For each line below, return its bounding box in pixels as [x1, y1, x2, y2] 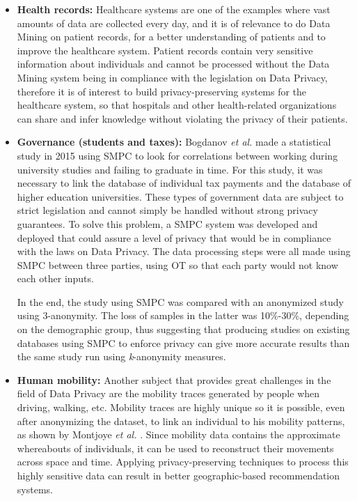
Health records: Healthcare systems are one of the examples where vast [17, 2, 331, 16]
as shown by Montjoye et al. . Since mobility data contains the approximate [17, 427, 340, 442]
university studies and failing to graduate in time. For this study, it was [17, 162, 323, 176]
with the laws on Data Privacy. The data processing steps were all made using [17, 244, 351, 259]
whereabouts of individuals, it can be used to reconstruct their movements [17, 440, 334, 455]
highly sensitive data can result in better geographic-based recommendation [17, 468, 340, 482]
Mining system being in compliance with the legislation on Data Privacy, [17, 70, 328, 84]
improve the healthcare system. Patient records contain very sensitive [17, 43, 313, 57]
